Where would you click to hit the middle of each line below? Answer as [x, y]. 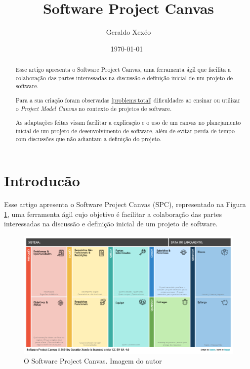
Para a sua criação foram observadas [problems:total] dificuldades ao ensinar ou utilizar [128, 100]
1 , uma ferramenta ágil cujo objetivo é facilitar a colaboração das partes [113, 214]
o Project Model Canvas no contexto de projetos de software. [94, 108]
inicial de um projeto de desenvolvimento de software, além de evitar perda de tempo [125, 131]
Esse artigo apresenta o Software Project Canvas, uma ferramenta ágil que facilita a [123, 70]
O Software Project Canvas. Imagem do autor [93, 360]
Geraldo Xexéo [128, 32]
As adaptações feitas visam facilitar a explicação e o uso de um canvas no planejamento [128, 123]
